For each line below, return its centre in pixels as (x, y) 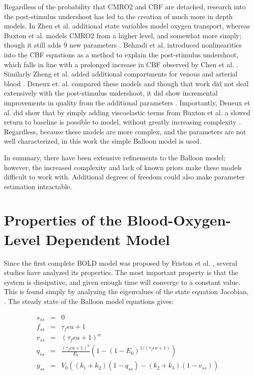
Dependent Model (108, 239)
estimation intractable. (38, 186)
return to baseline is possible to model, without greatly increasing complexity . (123, 122)
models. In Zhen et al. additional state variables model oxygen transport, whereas (127, 26)
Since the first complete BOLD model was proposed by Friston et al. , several (121, 262)
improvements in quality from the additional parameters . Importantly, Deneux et (127, 102)
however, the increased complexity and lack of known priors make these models (123, 167)
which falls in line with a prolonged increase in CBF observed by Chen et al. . (121, 64)
